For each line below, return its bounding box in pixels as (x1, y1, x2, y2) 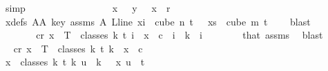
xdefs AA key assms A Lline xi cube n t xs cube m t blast (5, 14, 311, 28)
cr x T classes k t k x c (13, 41, 143, 55)
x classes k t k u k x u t (5, 54, 145, 69)
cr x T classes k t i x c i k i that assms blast (36, 28, 323, 42)
